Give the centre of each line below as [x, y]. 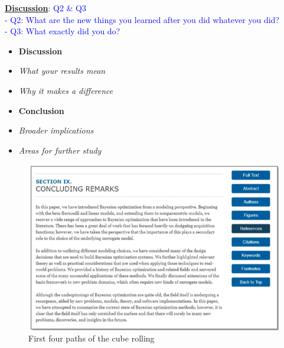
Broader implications [56, 130]
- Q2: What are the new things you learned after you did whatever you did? [142, 19]
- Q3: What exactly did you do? [63, 31]
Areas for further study [60, 150]
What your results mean [62, 71]
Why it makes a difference [66, 90]
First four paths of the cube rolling [92, 338]
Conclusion [41, 110]
